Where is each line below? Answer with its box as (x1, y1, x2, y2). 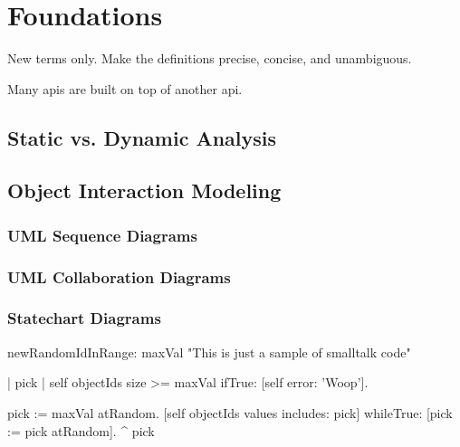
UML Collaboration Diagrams (7, 265, 231, 288)
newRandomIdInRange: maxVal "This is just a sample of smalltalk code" (7, 342, 411, 361)
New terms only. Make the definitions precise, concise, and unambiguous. (7, 49, 412, 68)
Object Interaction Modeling (7, 176, 282, 204)
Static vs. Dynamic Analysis (7, 123, 277, 151)
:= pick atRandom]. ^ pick (7, 421, 155, 440)
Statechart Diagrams (7, 307, 161, 329)
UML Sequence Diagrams (7, 223, 197, 246)
